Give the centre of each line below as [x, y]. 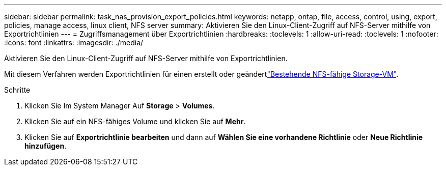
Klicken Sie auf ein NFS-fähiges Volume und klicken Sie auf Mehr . [135, 121]
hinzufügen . [46, 146]
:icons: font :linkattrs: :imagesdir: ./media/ [74, 42]
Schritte [17, 90]
